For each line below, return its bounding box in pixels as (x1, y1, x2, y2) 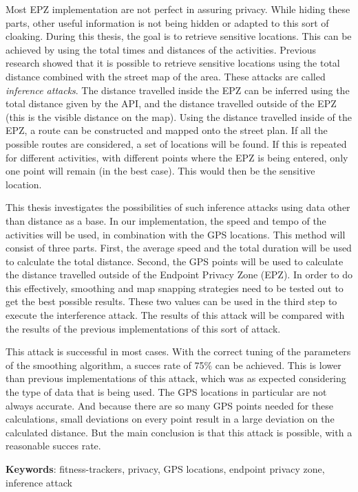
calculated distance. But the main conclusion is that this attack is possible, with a (6, 425, 352, 439)
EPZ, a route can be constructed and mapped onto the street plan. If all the (6, 123, 328, 137)
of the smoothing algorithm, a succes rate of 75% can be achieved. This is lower (6, 357, 341, 372)
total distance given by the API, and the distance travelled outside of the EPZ (6, 96, 337, 111)
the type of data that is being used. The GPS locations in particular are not (6, 385, 327, 399)
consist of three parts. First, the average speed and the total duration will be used (6, 241, 352, 255)
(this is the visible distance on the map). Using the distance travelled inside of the (6, 109, 352, 124)
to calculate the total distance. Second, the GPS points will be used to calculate (6, 254, 344, 268)
